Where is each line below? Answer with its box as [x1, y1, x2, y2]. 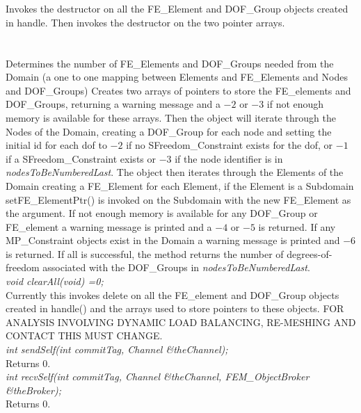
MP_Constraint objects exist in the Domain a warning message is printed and [6, 233, 340, 248]
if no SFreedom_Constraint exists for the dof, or [126, 138, 333, 152]
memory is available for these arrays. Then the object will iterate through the [6, 110, 336, 124]
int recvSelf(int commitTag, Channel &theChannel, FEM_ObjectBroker [6, 369, 310, 384]
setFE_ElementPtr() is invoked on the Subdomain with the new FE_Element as [6, 192, 351, 206]
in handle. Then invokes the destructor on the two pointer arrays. [6, 15, 285, 29]
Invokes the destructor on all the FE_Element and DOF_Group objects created [6, 1, 348, 16]
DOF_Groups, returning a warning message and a [6, 97, 220, 111]
